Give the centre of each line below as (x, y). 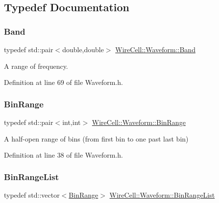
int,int (72, 122)
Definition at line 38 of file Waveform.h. (63, 155)
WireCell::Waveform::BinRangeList (162, 195)
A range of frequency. (36, 66)
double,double (83, 49)
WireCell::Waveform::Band (155, 49)
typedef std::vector (32, 195)
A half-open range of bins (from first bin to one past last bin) (96, 138)
